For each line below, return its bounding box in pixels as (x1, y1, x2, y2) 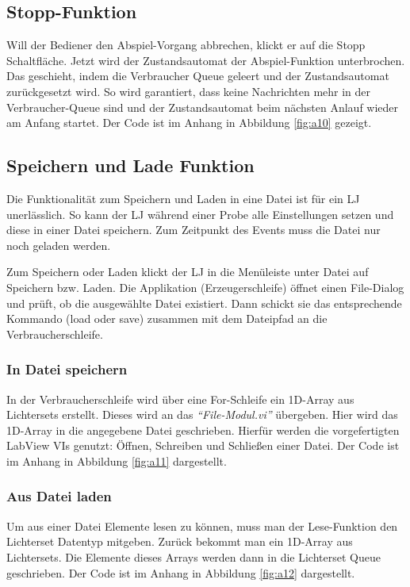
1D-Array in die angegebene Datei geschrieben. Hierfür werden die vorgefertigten (6, 421, 400, 438)
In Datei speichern (6, 359, 128, 379)
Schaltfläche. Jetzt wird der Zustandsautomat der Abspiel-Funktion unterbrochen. (6, 52, 405, 68)
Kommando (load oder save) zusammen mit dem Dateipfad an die (6, 310, 328, 327)
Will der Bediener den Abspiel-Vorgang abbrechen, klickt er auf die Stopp (6, 36, 366, 53)
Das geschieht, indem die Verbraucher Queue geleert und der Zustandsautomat (6, 67, 389, 84)
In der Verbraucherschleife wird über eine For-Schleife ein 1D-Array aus (6, 390, 354, 407)
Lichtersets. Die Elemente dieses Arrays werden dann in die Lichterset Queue (6, 548, 381, 565)
